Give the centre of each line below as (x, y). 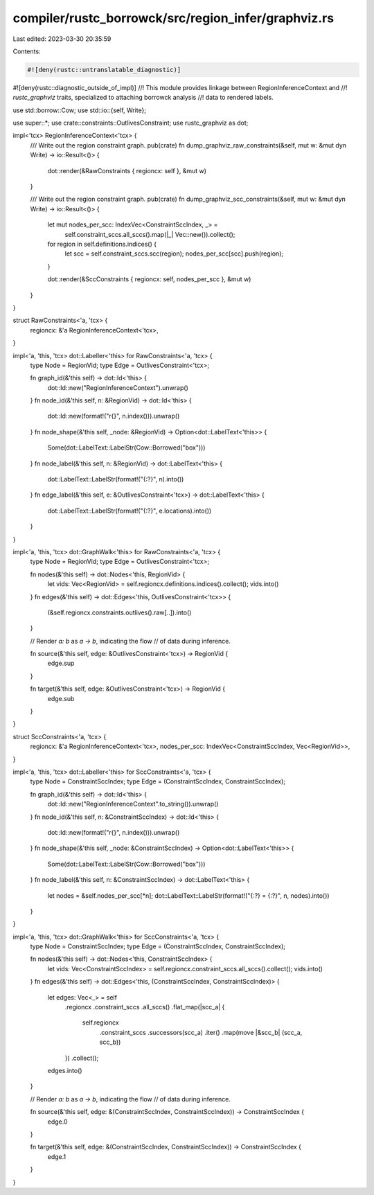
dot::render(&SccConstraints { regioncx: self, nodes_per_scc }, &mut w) (149, 279)
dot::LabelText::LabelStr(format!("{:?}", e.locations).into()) (130, 511)
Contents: (27, 51)
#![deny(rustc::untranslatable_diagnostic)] (104, 70)
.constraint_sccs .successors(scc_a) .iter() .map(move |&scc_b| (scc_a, (201, 1032)
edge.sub (61, 698)
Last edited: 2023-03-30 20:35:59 (62, 39)
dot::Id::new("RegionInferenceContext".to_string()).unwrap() (133, 804)
